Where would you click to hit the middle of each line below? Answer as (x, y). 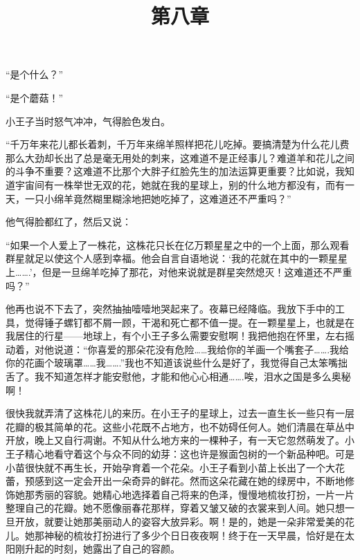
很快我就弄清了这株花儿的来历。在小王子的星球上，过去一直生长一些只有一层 (180, 413)
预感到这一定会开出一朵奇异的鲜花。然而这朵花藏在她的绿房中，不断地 (184, 481)
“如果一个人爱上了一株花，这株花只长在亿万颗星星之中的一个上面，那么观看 (178, 244)
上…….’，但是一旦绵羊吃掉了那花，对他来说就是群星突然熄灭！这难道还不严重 (179, 271)
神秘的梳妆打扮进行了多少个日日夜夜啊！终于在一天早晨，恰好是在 (194, 535)
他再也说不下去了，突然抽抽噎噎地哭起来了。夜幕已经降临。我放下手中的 (170, 309)
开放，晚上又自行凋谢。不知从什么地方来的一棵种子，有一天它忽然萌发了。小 (180, 440)
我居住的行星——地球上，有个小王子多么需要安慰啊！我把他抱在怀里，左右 (175, 336)
